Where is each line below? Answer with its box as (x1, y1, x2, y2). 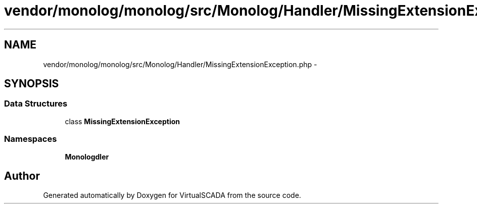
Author (4, 169, 40, 182)
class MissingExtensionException (65, 117, 180, 126)
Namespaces (4, 134, 57, 144)
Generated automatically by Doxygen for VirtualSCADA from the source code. (43, 191, 301, 200)
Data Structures (4, 98, 68, 109)
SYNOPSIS (4, 77, 59, 90)
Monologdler (65, 152, 109, 161)
